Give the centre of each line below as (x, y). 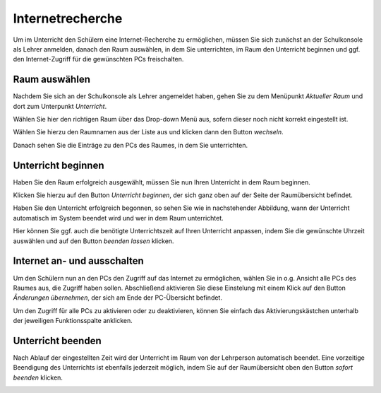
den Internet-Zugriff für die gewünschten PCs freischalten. (98, 59)
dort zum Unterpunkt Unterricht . (60, 106)
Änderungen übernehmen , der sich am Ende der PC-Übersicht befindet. (117, 298)
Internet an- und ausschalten (78, 261)
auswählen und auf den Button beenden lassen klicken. (93, 241)
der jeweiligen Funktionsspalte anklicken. (73, 321)
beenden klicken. (38, 377)
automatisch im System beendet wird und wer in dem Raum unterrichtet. (118, 218)
